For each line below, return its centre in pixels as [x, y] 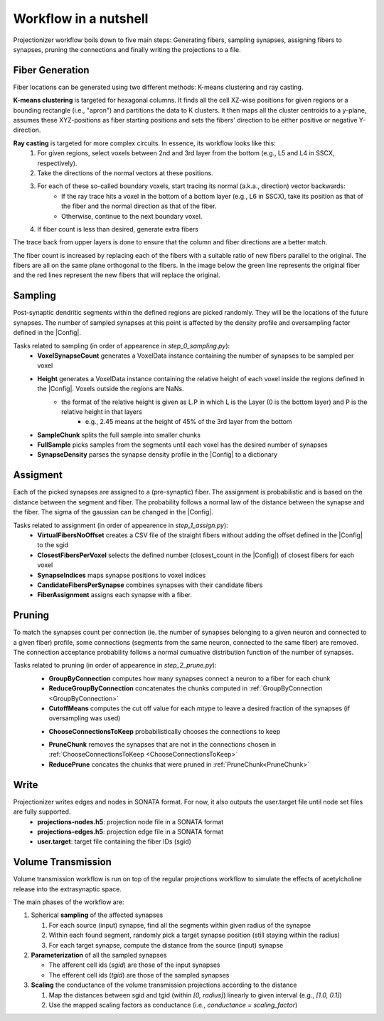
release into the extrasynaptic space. [68, 889]
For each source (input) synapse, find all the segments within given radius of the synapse [180, 925]
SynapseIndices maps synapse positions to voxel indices [122, 575]
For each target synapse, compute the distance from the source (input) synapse [166, 945]
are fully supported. [42, 812]
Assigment [38, 475]
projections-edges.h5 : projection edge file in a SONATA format [130, 831]
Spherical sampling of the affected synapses [97, 915]
